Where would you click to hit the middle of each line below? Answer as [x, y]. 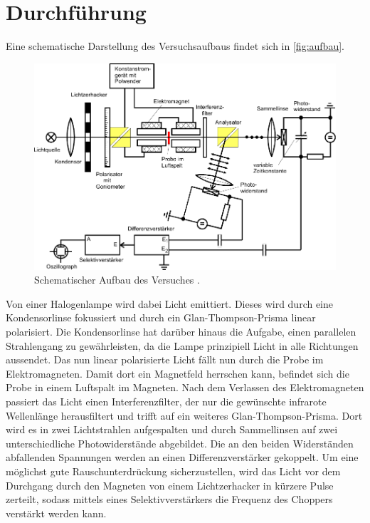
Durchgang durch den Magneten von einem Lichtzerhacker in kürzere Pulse [170, 485]
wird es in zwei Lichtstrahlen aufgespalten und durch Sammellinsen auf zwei [172, 429]
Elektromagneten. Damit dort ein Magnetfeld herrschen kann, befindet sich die [178, 373]
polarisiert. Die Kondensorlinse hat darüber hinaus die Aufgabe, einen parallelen [181, 332]
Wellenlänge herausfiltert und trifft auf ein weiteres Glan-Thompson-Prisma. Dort [184, 415]
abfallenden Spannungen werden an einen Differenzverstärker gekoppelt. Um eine [182, 457]
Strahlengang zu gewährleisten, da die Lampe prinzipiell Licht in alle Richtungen [182, 345]
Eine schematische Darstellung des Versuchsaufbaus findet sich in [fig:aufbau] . [175, 46]
